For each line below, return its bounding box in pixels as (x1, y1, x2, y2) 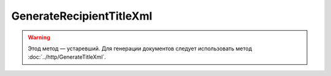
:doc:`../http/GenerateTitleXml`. (28, 53, 107, 61)
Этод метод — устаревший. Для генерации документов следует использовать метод (28, 45, 253, 52)
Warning (28, 34, 50, 41)
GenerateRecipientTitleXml (11, 9, 153, 23)
